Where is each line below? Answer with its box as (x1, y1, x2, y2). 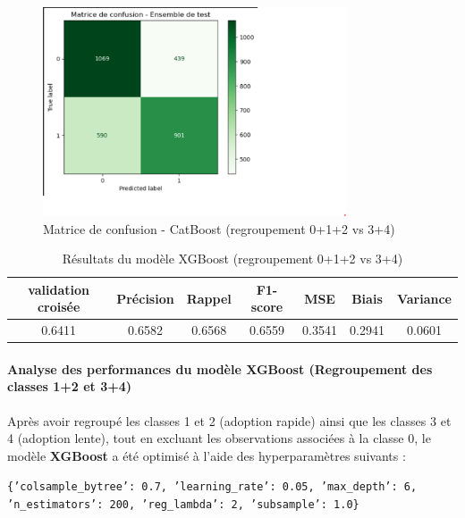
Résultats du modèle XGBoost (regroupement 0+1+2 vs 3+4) (62, 249, 403, 268)
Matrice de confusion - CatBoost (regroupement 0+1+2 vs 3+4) (43, 219, 395, 238)
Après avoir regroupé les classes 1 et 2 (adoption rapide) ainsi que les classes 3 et (7, 411, 452, 430)
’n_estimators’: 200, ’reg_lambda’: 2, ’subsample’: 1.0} (7, 498, 359, 512)
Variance (396, 288, 452, 307)
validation (28, 280, 90, 298)
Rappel (186, 288, 232, 307)
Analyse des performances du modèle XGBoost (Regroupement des (7, 359, 433, 378)
